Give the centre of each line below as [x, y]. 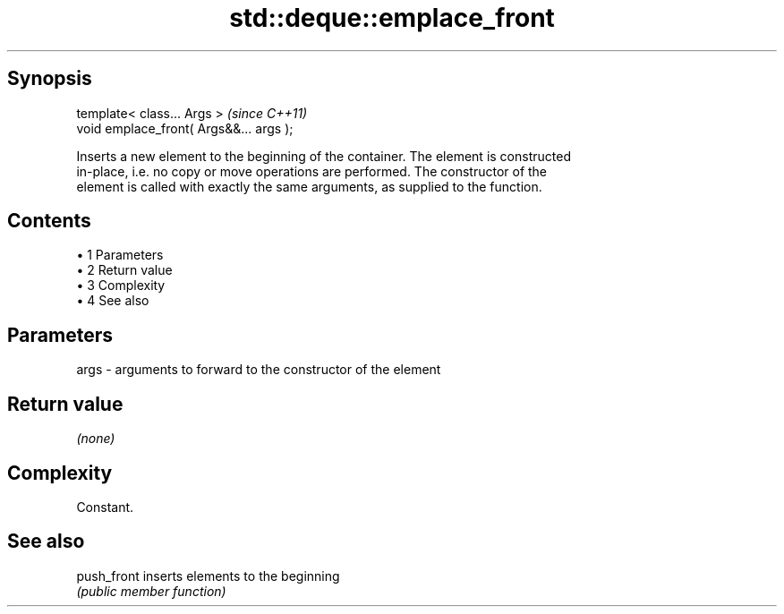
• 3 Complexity [121, 286]
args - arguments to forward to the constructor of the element [259, 370]
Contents [49, 221]
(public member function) [151, 591]
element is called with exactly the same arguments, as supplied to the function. [309, 186]
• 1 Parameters [120, 255]
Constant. [105, 507]
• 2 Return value [124, 270]
